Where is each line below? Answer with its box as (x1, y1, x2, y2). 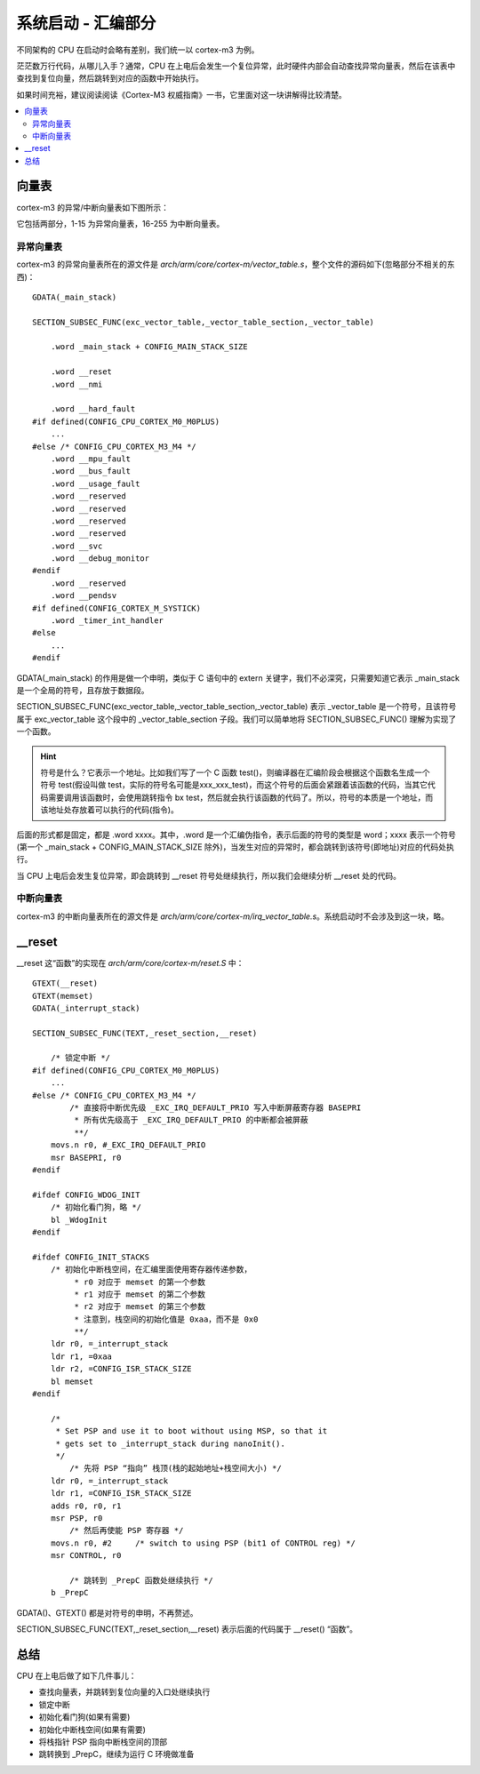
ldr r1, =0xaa (50, 1351, 113, 1362)
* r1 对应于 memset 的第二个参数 (74, 1289, 206, 1299)
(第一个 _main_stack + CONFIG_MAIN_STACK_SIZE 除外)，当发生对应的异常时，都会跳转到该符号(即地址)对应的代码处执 (16, 841, 455, 852)
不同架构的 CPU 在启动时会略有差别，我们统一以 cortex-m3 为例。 (16, 44, 260, 55)
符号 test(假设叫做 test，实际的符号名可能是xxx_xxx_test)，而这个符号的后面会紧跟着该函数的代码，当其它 (40, 779, 428, 790)
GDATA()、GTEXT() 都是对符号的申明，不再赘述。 (16, 1607, 198, 1618)
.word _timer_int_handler (50, 616, 164, 626)
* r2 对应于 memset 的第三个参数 (74, 1302, 206, 1312)
